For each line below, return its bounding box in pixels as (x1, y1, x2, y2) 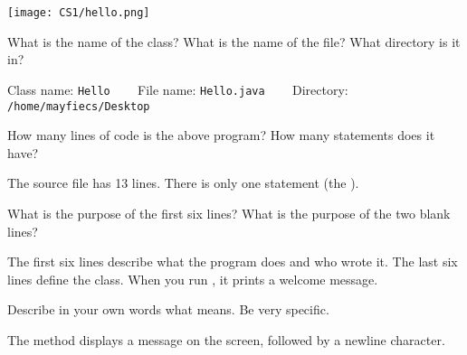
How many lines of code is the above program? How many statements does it (7, 126, 435, 145)
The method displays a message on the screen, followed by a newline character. (7, 330, 445, 349)
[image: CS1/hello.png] (7, 6, 150, 19)
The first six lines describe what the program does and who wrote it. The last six (7, 252, 458, 271)
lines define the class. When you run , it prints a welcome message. (7, 269, 378, 288)
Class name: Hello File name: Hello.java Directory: (7, 79, 348, 98)
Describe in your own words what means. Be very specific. (7, 300, 329, 319)
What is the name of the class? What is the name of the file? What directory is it (7, 32, 461, 51)
